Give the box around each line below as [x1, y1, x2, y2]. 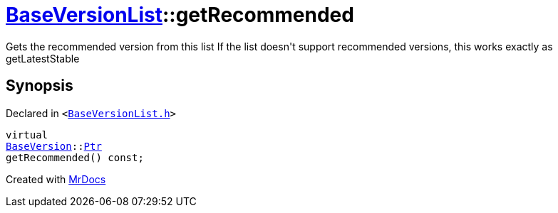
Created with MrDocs [6, 173, 106, 185]
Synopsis [6, 77, 73, 95]
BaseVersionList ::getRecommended [6, 3, 354, 27]
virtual [6, 129, 48, 141]
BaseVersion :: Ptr [6, 140, 102, 152]
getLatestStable [6, 52, 80, 65]
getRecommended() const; [6, 151, 144, 163]
